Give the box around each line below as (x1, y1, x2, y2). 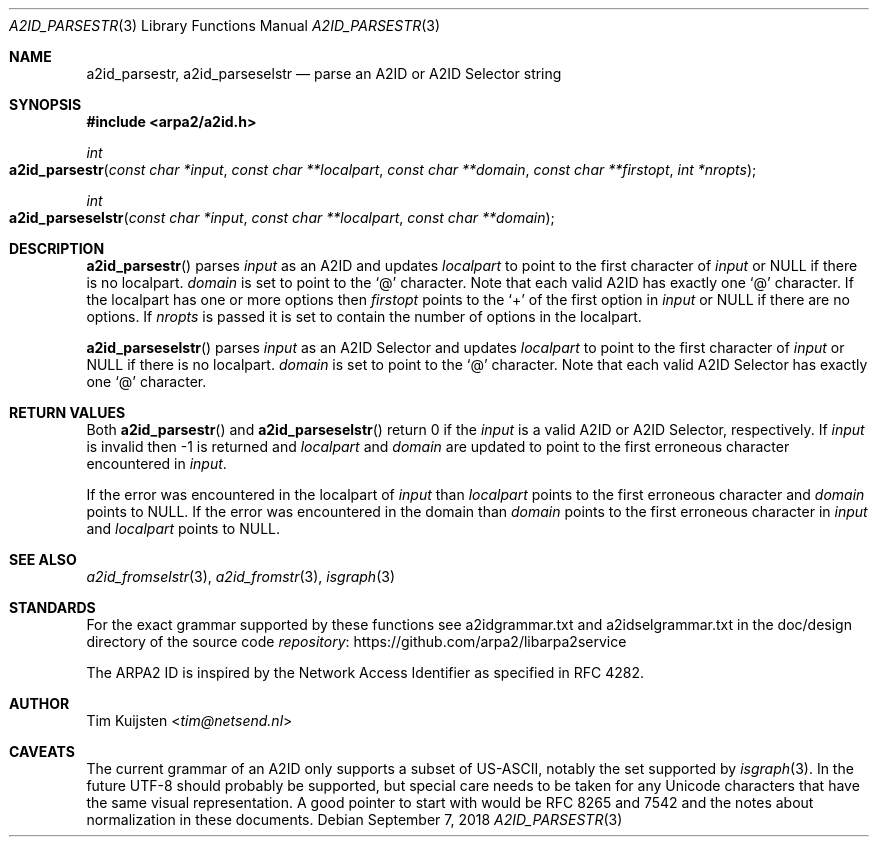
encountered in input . (86, 455, 227, 472)
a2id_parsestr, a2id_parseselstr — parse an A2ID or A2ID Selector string (86, 65, 562, 82)
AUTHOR (9, 695, 70, 712)
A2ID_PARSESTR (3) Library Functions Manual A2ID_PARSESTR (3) (9, 17, 441, 34)
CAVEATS (9, 743, 75, 760)
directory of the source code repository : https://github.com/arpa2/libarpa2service (86, 633, 627, 650)
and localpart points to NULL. (86, 520, 281, 537)
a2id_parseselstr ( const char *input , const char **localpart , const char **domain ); (9, 209, 555, 226)
